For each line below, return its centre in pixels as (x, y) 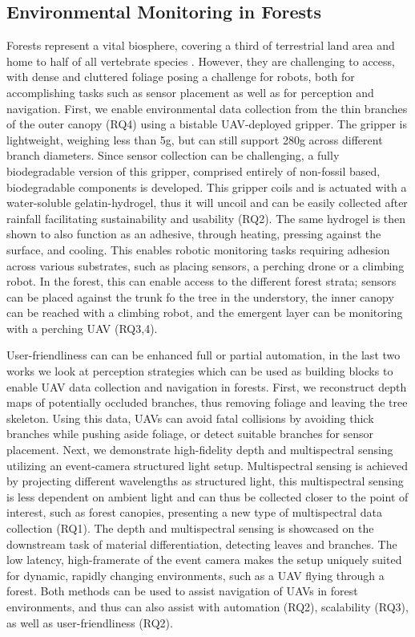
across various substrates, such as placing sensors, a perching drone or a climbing (205, 265)
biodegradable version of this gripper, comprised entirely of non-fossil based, (193, 170)
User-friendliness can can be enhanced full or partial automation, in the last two (203, 355)
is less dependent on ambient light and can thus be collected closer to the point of (207, 496)
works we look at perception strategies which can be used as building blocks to (200, 371)
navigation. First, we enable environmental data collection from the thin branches (207, 108)
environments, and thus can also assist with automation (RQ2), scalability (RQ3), (207, 606)
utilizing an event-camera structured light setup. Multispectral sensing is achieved (207, 465)
